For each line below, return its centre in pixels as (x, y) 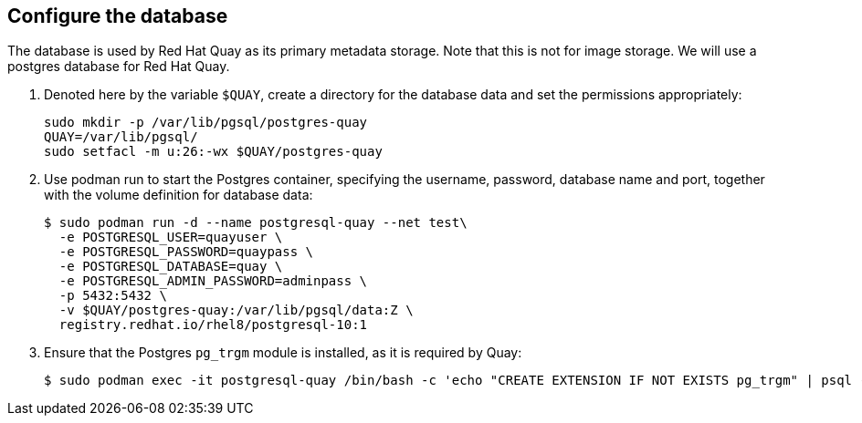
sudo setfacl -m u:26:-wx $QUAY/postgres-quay (213, 152)
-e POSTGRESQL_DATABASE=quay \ (171, 267)
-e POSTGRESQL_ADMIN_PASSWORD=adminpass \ (213, 281)
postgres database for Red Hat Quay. (119, 67)
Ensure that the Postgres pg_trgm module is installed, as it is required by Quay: (283, 353)
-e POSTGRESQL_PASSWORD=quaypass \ (186, 252)
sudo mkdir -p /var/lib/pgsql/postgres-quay (206, 123)
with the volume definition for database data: (179, 195)
